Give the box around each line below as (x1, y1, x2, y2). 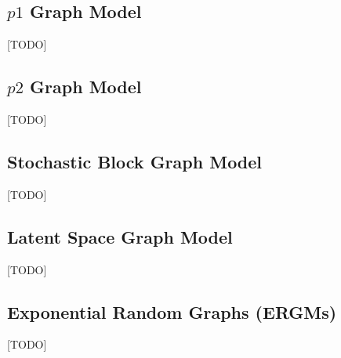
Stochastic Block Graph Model (7, 149, 263, 173)
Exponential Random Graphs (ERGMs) (7, 299, 337, 324)
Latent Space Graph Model (7, 224, 233, 248)
